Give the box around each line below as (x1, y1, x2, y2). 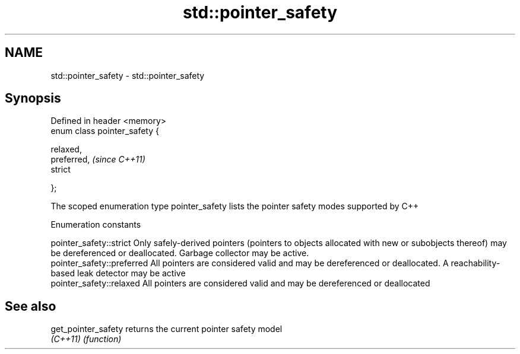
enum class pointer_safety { (50, 126, 159, 136)
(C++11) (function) (50, 334, 122, 345)
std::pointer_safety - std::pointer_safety (50, 70, 205, 81)
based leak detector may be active (50, 268, 186, 279)
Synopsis (5, 91, 61, 106)
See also (5, 298, 56, 314)
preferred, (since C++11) (50, 154, 145, 165)
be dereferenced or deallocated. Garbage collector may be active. (50, 248, 309, 259)
